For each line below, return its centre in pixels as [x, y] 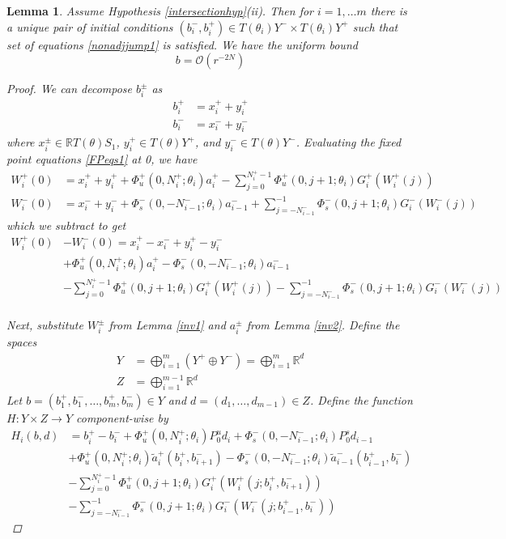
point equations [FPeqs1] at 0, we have [102, 159]
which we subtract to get [66, 225]
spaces [22, 341]
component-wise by [122, 417]
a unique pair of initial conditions [90, 26]
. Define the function [361, 399]
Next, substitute [45, 325]
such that [375, 26]
